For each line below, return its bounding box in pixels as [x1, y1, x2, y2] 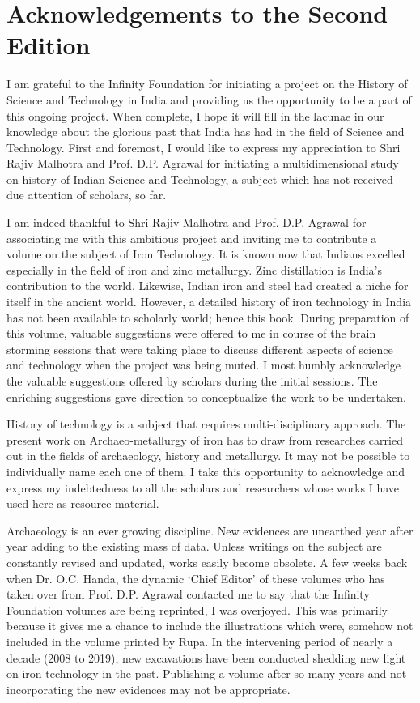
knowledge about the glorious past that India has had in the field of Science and [6, 123, 405, 140]
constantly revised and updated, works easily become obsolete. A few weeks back [6, 553, 408, 570]
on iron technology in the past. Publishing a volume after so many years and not [6, 665, 407, 682]
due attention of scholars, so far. [6, 186, 167, 203]
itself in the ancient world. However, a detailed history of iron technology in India [6, 293, 412, 310]
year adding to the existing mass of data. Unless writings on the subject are [6, 538, 382, 555]
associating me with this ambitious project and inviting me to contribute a [6, 229, 377, 246]
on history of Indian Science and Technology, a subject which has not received [6, 170, 393, 187]
